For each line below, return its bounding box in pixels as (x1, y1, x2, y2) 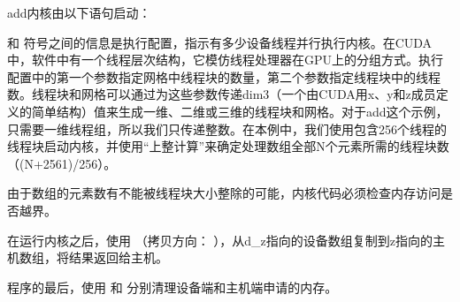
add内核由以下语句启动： (7, 4, 151, 21)
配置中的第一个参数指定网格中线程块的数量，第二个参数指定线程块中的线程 (7, 67, 441, 86)
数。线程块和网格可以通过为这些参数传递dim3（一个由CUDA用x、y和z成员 (7, 85, 436, 103)
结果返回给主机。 (68, 248, 168, 267)
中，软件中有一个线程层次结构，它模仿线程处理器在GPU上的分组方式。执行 (7, 50, 444, 69)
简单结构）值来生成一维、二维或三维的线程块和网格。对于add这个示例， (31, 102, 448, 120)
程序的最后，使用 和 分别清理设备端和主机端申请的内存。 (7, 277, 338, 296)
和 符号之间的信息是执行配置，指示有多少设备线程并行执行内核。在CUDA (7, 33, 433, 51)
